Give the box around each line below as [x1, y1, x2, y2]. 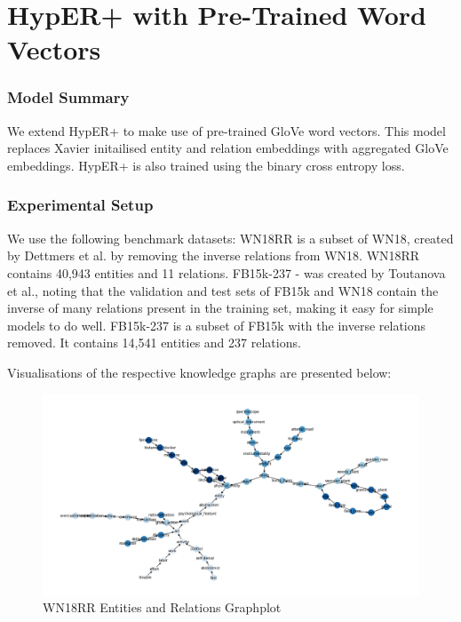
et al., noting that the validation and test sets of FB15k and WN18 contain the [7, 281, 439, 299]
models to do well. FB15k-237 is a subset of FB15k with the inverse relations [7, 315, 426, 334]
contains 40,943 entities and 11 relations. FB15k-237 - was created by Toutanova [7, 263, 446, 282]
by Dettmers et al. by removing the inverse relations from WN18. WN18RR [7, 246, 420, 265]
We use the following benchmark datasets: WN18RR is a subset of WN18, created [7, 228, 454, 247]
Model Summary [7, 86, 130, 108]
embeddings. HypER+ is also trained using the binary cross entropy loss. [7, 155, 405, 174]
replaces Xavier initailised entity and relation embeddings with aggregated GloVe [7, 139, 449, 157]
